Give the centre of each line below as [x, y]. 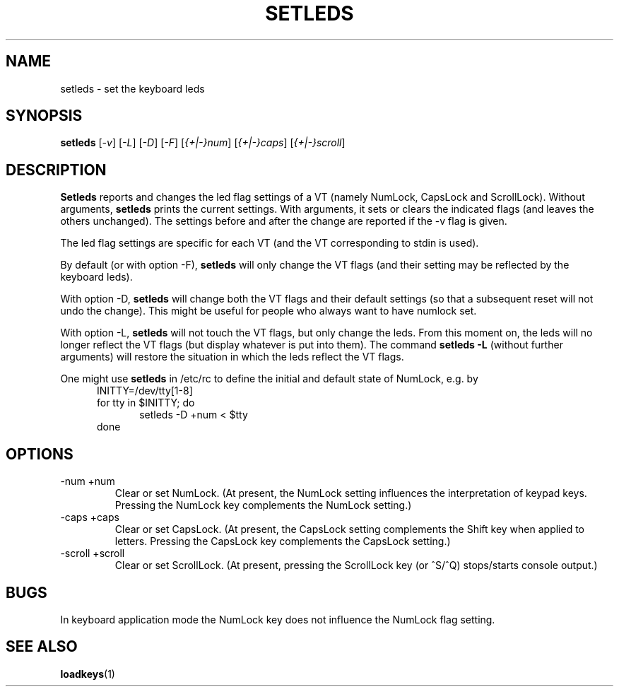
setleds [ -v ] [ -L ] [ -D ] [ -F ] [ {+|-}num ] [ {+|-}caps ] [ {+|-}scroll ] [203, 143]
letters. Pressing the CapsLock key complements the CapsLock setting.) [283, 541]
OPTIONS [40, 454]
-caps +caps [90, 517]
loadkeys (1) [88, 674]
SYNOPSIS [44, 116]
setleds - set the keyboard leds [132, 88]
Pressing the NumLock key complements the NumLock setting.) [263, 505]
